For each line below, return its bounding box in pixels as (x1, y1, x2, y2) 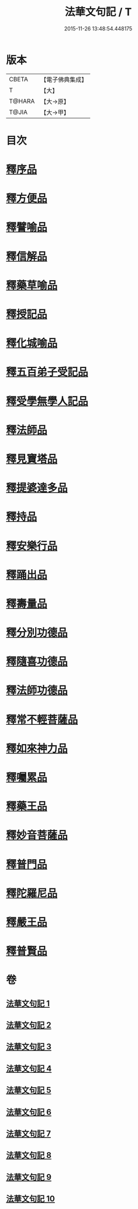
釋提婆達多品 (6, 481, 68, 495)
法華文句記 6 (6, 1107, 51, 1117)
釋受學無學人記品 (6, 394, 89, 408)
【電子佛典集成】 (40, 75, 88, 84)
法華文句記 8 (6, 1151, 51, 1160)
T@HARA (9, 97, 35, 105)
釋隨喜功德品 (6, 655, 68, 669)
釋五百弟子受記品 (6, 366, 89, 379)
